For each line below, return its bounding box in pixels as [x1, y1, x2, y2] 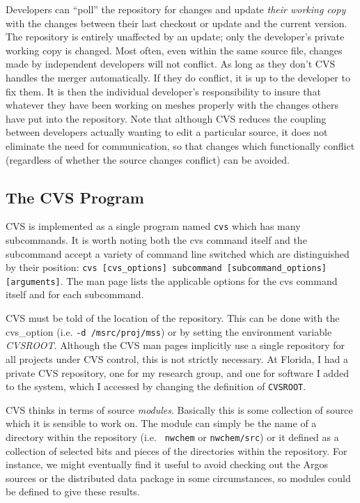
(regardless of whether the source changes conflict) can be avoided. [6, 152, 290, 167]
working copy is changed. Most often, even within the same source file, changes [6, 42, 343, 57]
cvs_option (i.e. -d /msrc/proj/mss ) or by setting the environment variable [6, 324, 332, 339]
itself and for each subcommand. [6, 287, 144, 302]
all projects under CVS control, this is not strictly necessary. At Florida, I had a [6, 351, 349, 366]
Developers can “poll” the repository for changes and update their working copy [6, 2, 346, 16]
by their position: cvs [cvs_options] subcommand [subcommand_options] [6, 260, 327, 274]
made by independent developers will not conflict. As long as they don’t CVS [6, 56, 336, 71]
